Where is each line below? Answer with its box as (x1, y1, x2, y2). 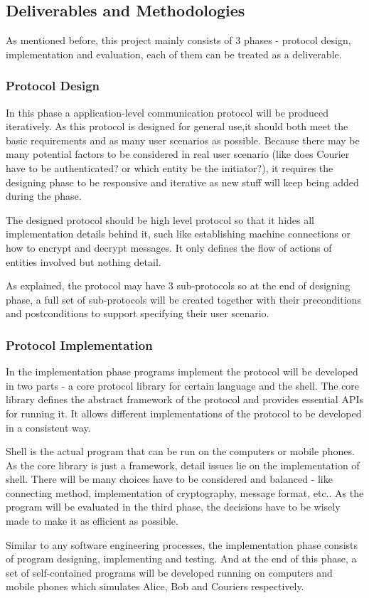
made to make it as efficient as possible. (6, 513, 178, 528)
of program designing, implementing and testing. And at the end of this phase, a (6, 551, 357, 566)
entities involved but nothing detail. (6, 254, 161, 269)
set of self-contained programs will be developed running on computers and (6, 565, 333, 580)
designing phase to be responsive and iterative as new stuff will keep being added (6, 174, 359, 189)
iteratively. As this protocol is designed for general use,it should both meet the (6, 119, 348, 134)
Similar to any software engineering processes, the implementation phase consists (6, 537, 358, 552)
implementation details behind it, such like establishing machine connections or (6, 226, 351, 241)
